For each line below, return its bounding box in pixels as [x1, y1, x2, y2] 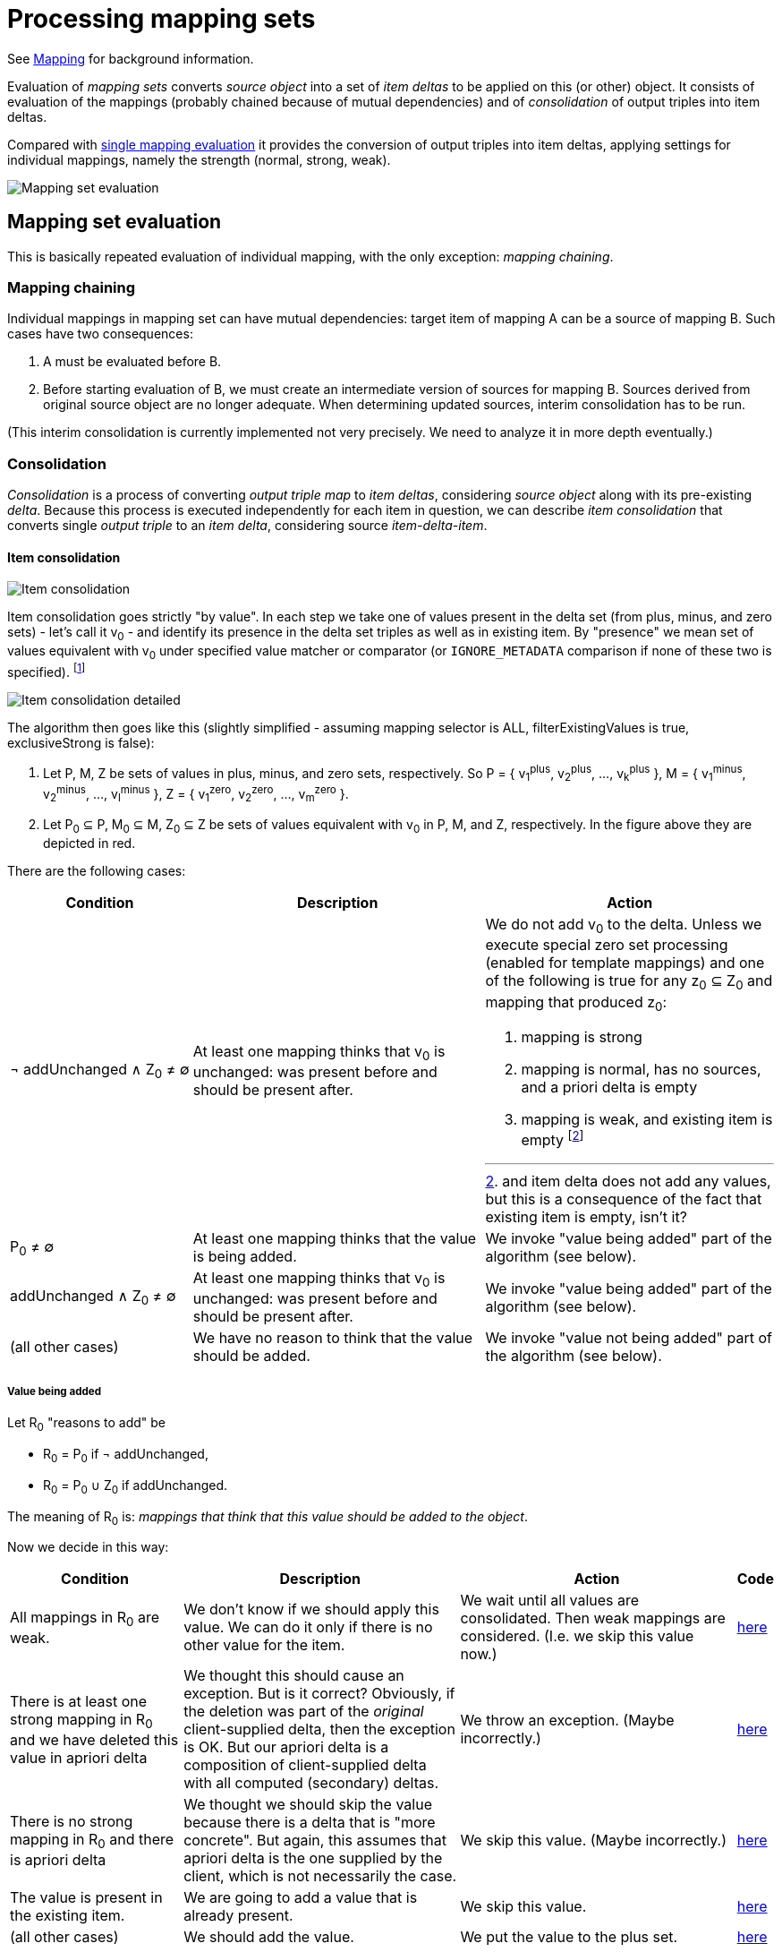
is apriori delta [10, 1850, 106, 1869]
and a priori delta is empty [521, 1077, 698, 1096]
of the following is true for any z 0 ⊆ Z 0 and [485, 972, 773, 993]
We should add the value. [183, 1928, 354, 1947]
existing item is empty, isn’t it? [485, 1208, 687, 1227]
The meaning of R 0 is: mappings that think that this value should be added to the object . [7, 1508, 529, 1528]
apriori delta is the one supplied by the [183, 1849, 443, 1868]
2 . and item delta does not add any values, [485, 1172, 771, 1191]
